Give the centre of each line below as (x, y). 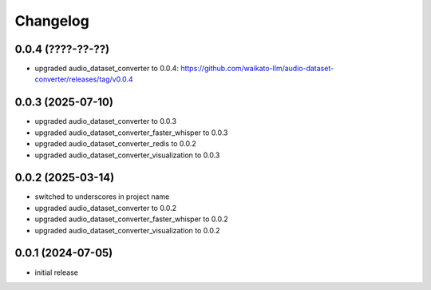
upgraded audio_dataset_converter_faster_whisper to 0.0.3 (131, 133)
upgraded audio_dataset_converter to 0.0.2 (106, 208)
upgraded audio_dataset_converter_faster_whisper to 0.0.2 (132, 219)
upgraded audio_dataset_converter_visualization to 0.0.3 (127, 155)
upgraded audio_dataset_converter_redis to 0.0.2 (116, 144)
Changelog (52, 21)
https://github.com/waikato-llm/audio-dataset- (257, 69)
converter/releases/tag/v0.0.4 (84, 79)
